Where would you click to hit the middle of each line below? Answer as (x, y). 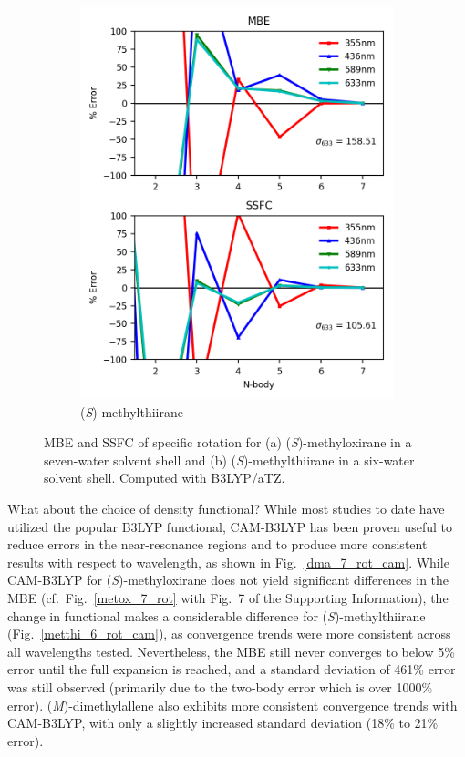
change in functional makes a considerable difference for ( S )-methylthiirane (217, 615)
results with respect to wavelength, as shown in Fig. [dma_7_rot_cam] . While (228, 562)
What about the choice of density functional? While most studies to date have (226, 508)
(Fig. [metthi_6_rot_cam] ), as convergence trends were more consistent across (229, 634)
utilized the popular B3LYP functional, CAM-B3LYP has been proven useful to (230, 526)
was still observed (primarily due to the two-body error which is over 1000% (220, 686)
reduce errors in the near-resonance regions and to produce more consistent (217, 544)
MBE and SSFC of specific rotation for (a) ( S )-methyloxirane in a (228, 442)
